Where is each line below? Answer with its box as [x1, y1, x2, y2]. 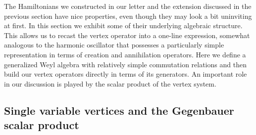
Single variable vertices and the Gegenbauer [4, 102, 234, 118]
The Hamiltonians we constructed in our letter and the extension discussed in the [4, 1, 252, 11]
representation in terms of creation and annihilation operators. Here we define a [4, 49, 246, 59]
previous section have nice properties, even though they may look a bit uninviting [4, 10, 252, 21]
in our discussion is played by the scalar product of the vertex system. [4, 78, 216, 89]
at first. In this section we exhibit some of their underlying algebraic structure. [4, 20, 243, 31]
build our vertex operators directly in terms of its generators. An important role [4, 69, 247, 79]
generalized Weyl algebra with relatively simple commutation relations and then [4, 59, 247, 69]
